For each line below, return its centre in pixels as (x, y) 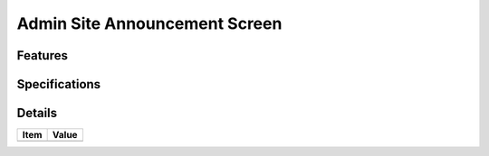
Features (42, 55)
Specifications (59, 84)
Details (37, 113)
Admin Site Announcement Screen (149, 23)
